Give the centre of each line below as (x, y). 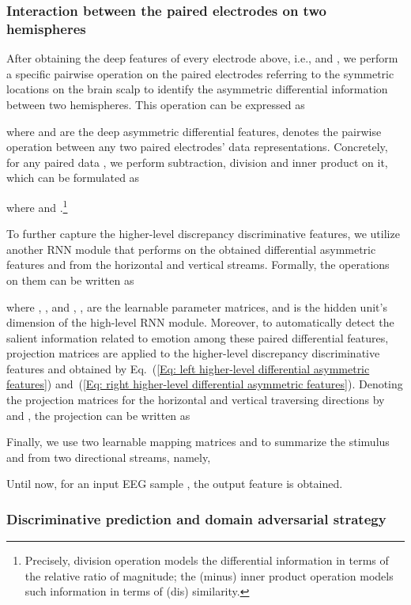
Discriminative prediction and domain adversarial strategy (196, 518)
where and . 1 (37, 206)
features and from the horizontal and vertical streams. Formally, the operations (198, 265)
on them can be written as (70, 280)
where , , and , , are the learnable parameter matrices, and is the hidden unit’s (197, 306)
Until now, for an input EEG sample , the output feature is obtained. (175, 484)
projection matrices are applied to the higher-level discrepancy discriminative (193, 353)
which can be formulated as (73, 178)
